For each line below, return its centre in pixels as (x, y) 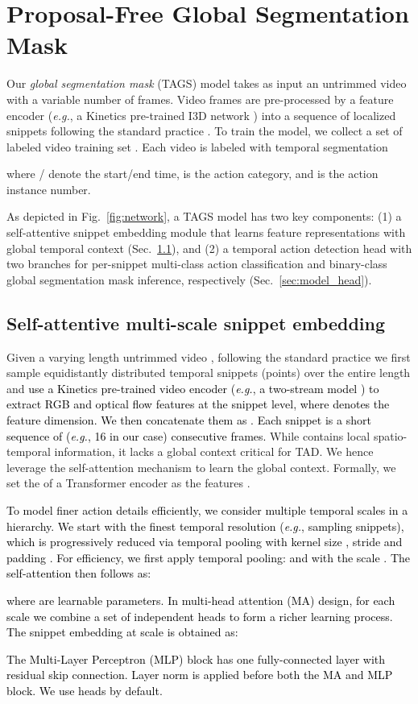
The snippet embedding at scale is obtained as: (122, 632)
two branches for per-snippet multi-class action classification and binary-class (197, 264)
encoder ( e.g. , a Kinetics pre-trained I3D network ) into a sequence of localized (201, 115)
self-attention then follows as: (79, 573)
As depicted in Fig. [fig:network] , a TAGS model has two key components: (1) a (204, 216)
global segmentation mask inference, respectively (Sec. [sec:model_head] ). (189, 279)
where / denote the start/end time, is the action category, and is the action (192, 174)
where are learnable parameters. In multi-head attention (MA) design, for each (201, 600)
